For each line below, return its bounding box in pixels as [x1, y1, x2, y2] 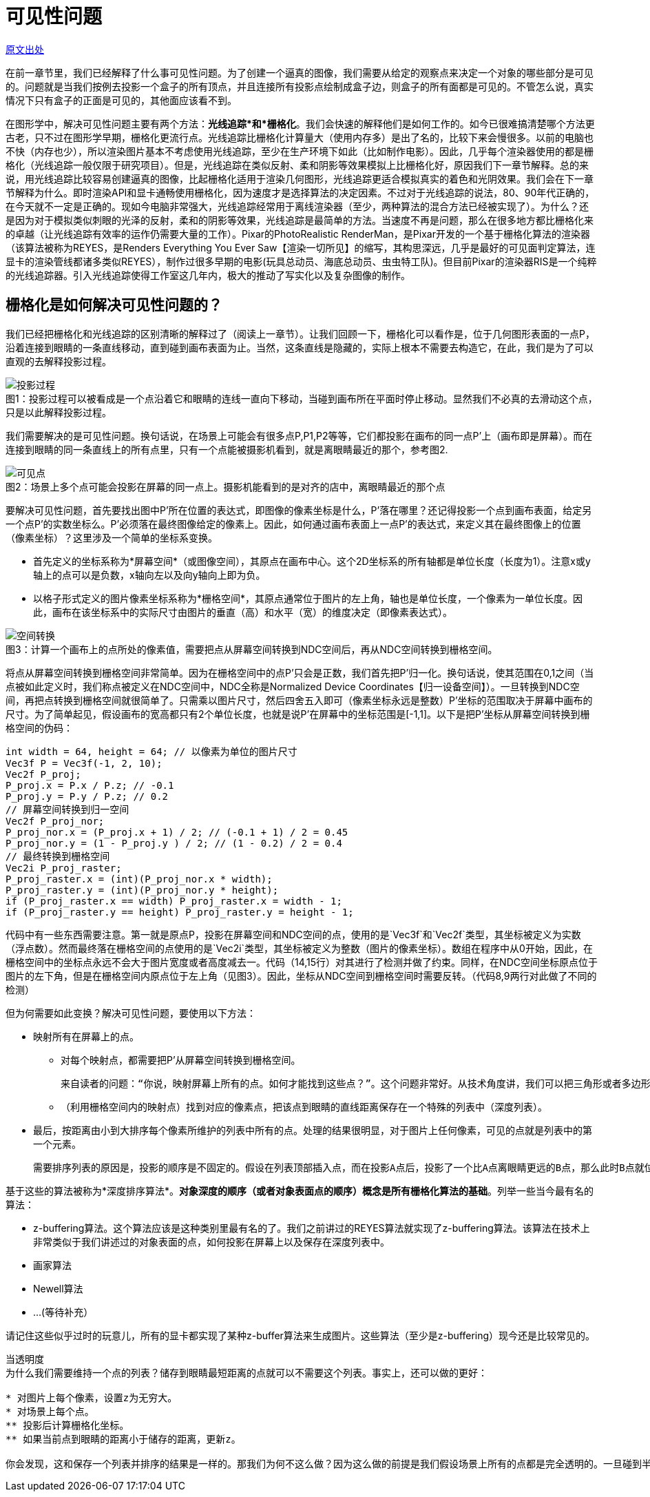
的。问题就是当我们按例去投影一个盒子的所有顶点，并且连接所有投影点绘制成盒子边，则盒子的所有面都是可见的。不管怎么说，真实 [6, 80, 594, 92]
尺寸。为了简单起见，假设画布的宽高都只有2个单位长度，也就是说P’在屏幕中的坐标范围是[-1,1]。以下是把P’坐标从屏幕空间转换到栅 [6, 708, 590, 720]
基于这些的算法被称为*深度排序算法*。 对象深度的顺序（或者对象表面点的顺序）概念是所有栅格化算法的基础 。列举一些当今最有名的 [6, 1184, 594, 1197]
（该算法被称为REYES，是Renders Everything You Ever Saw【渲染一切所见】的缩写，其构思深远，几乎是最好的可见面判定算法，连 [6, 241, 596, 254]
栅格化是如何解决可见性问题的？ [6, 296, 222, 314]
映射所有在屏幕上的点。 [33, 1030, 139, 1042]
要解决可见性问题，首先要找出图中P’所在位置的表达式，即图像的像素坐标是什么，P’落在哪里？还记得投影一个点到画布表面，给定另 [6, 504, 592, 516]
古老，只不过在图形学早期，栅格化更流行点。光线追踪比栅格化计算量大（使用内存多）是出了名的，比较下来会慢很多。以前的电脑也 [6, 131, 594, 143]
